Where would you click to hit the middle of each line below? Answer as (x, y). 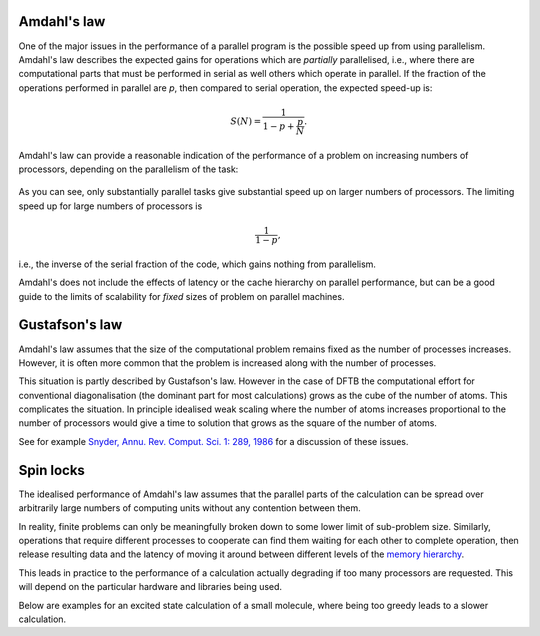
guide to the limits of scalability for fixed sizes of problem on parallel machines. (181, 296)
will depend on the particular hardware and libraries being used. (150, 587)
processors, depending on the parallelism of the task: (128, 169)
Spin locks (51, 470)
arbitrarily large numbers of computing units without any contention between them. (190, 508)
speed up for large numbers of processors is (110, 206)
